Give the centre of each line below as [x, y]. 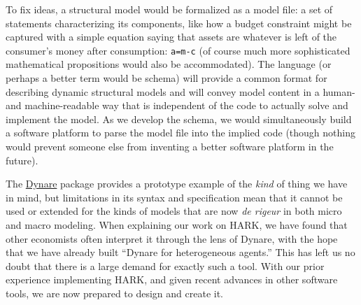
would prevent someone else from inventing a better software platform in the [170, 146]
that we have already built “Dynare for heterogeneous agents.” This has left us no [180, 252]
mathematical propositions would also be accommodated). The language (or [169, 64]
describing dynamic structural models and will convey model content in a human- [180, 91]
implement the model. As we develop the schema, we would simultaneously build [179, 119]
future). [22, 160]
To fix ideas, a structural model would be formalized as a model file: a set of [169, 9]
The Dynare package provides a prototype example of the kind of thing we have [177, 184]
